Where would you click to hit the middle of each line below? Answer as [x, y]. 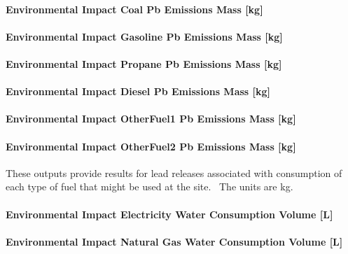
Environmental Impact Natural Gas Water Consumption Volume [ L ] [174, 241]
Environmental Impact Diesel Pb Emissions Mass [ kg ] [138, 91]
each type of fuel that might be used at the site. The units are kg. [149, 186]
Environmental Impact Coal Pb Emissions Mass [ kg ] [134, 9]
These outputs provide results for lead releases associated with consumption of [174, 172]
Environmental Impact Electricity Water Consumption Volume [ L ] [169, 214]
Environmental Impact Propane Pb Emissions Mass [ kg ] [144, 63]
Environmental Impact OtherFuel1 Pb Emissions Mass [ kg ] [151, 119]
